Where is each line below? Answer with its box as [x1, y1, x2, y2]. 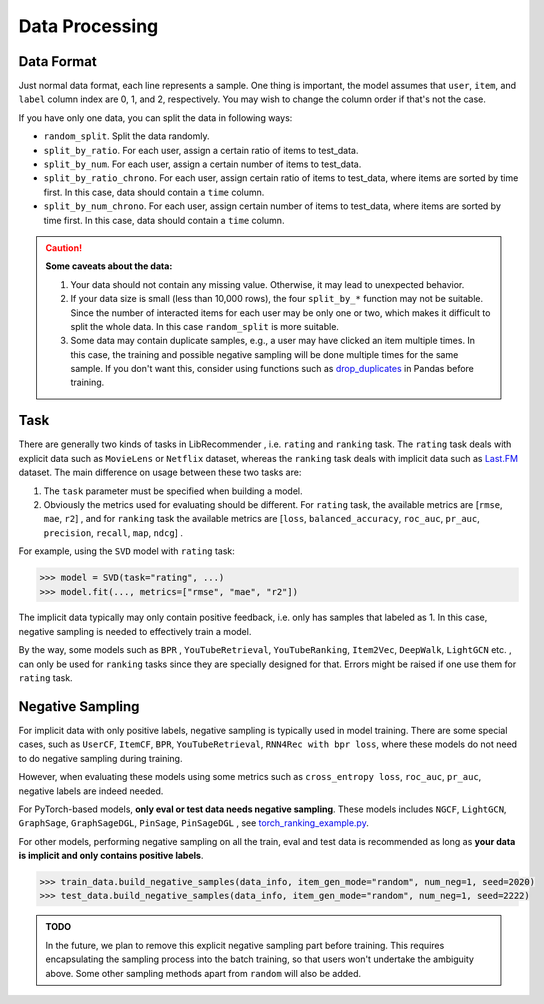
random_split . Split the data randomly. [43, 130, 210, 142]
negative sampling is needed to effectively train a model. [18, 625, 252, 637]
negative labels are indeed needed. [18, 785, 164, 797]
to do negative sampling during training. [18, 752, 183, 764]
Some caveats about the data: [45, 260, 173, 272]
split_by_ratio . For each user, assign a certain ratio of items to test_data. [43, 144, 359, 156]
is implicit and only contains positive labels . [18, 850, 204, 862]
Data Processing [18, 15, 159, 37]
